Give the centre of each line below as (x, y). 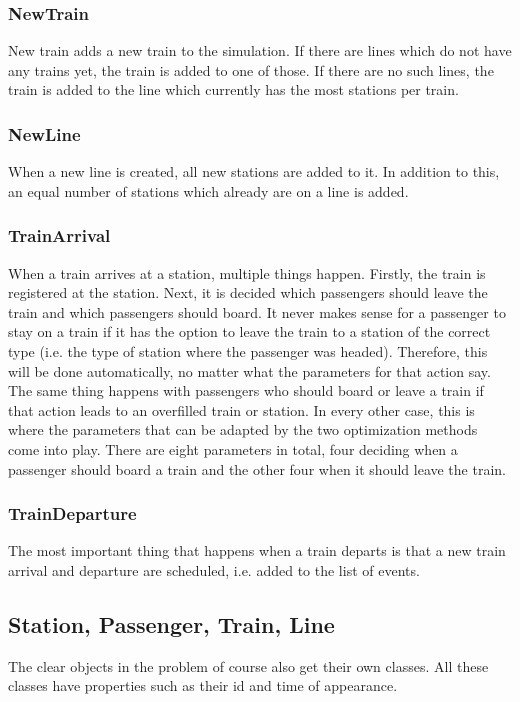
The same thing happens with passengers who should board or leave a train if (246, 390)
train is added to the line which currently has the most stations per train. (233, 89)
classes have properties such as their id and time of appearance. (203, 685)
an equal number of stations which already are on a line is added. (208, 190)
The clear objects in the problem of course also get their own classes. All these (248, 665)
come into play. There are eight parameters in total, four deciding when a (233, 448)
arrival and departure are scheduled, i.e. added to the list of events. (214, 569)
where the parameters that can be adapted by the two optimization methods (243, 429)
